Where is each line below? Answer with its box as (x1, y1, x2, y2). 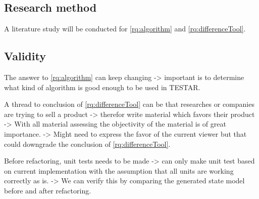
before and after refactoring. (4, 185, 91, 195)
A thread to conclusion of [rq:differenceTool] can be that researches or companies (4, 99, 254, 109)
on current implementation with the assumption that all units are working (4, 165, 234, 176)
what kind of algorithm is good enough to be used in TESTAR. (4, 82, 200, 92)
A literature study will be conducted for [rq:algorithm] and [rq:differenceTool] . (4, 23, 246, 34)
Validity (4, 48, 46, 64)
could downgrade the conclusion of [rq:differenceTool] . (4, 138, 171, 149)
